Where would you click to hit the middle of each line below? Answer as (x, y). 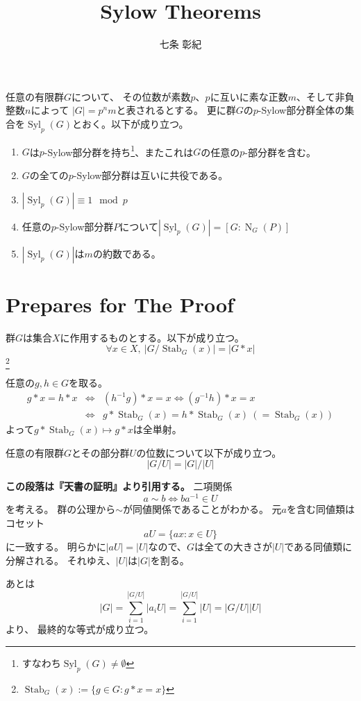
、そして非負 (325, 96)
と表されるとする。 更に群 (176, 110)
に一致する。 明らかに (56, 547)
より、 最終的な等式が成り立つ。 (80, 629)
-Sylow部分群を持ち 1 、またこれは (119, 151)
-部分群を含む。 (280, 152)
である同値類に (318, 547)
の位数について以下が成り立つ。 (209, 452)
